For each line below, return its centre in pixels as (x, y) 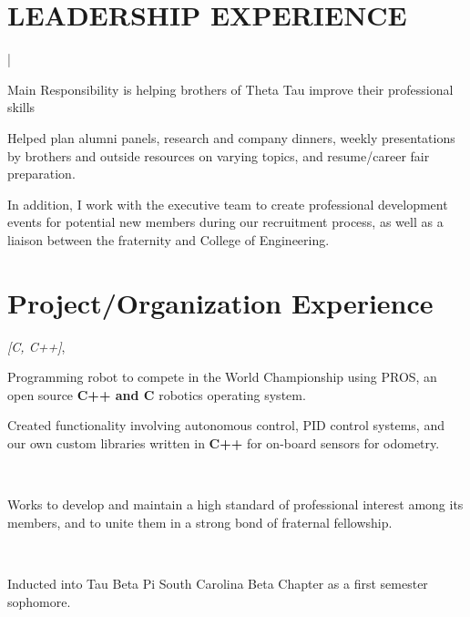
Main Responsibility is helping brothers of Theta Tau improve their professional (230, 89)
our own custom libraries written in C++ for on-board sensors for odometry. (224, 442)
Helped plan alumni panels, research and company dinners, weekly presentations (231, 137)
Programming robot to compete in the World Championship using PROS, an (222, 377)
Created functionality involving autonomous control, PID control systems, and (226, 425)
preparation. (41, 174)
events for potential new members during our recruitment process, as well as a (225, 222)
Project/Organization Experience (220, 302)
